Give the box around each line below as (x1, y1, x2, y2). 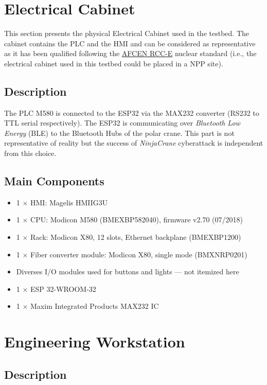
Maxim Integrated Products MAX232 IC (30, 301, 159, 311)
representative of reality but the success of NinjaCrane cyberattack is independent (4, 137, 263, 148)
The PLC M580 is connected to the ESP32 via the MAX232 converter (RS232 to (4, 107, 259, 118)
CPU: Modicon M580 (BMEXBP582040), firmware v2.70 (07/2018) (30, 214, 243, 225)
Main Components (4, 173, 104, 189)
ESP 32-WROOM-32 (30, 283, 96, 294)
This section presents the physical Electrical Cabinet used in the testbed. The (4, 28, 249, 39)
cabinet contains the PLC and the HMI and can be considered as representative (4, 38, 256, 48)
